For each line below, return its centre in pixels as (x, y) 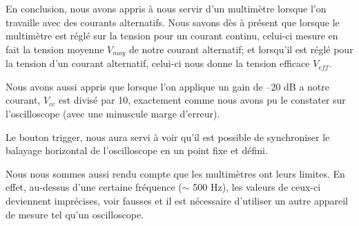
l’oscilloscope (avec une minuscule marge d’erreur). (113, 114)
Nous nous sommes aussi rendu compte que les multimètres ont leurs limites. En (175, 173)
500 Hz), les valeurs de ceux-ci (257, 187)
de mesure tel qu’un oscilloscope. (75, 214)
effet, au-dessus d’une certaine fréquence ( (94, 187)
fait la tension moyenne (55, 49)
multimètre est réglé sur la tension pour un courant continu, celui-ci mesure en (172, 36)
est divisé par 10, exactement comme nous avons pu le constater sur (202, 100)
